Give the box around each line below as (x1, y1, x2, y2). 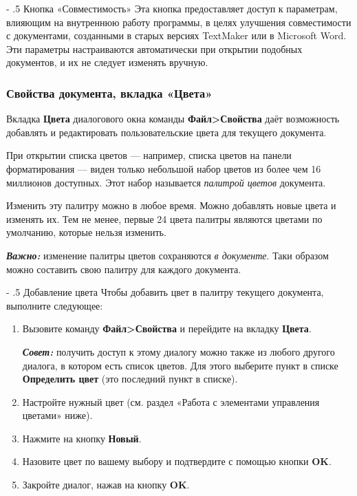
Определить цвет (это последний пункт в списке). (22, 371, 238, 386)
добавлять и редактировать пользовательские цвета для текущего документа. (6, 125, 327, 139)
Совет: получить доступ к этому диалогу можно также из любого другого (22, 344, 335, 358)
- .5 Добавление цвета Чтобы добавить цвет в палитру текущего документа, (6, 285, 324, 299)
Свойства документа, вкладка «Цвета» (6, 84, 213, 101)
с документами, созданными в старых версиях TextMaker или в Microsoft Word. (6, 28, 347, 43)
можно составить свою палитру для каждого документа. (6, 261, 241, 276)
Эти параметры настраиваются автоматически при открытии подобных (6, 41, 303, 56)
